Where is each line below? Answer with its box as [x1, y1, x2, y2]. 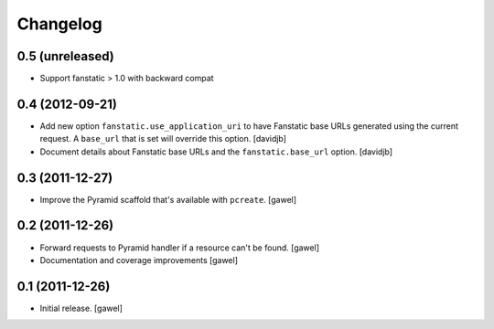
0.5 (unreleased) [16, 48, 114, 64]
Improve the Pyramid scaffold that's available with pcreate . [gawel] [39, 194, 297, 205]
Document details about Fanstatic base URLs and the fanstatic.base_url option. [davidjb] [39, 146, 393, 157]
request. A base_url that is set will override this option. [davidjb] [39, 133, 287, 144]
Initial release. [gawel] [39, 302, 123, 313]
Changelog [16, 14, 102, 34]
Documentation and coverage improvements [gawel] [39, 254, 238, 265]
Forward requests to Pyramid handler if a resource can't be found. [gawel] [39, 242, 320, 253]
